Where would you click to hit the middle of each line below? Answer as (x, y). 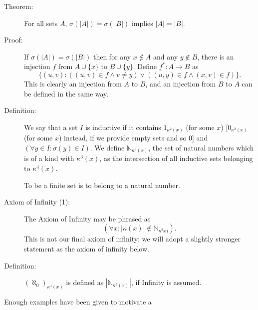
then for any (112, 56)
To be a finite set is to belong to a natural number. (102, 185)
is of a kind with (49, 158)
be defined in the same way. (66, 93)
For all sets (41, 23)
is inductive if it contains (123, 127)
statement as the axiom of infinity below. (87, 248)
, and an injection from (181, 83)
